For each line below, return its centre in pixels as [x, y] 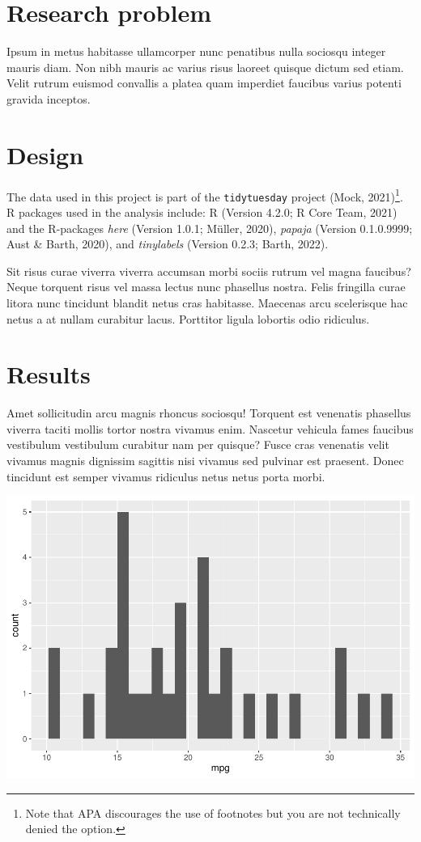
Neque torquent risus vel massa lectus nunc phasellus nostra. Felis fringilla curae [206, 287]
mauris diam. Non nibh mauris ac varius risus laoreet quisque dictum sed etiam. [205, 67]
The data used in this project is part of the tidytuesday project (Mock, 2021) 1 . [205, 195]
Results [49, 374]
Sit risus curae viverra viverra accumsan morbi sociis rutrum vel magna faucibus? [209, 271]
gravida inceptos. [49, 98]
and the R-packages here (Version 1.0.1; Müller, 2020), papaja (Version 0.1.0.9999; [210, 228]
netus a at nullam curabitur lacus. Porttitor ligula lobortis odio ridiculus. [188, 318]
